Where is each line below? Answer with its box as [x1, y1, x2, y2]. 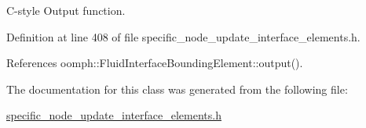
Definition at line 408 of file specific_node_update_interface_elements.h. [6, 28, 361, 44]
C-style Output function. [6, 2, 126, 18]
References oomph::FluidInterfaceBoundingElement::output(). [6, 55, 303, 71]
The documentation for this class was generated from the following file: [6, 80, 348, 97]
